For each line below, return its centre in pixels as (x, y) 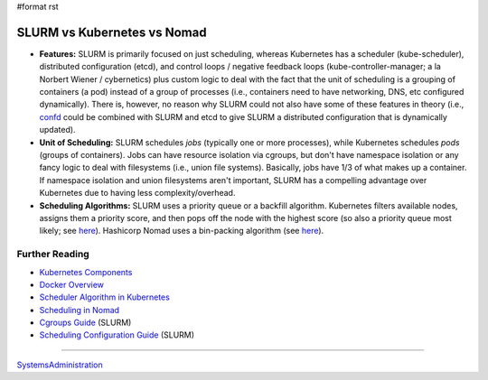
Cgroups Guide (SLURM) (85, 323)
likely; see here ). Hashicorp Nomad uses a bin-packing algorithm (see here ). (182, 231)
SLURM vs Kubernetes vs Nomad (112, 32)
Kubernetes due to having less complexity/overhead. (137, 193)
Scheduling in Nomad (80, 310)
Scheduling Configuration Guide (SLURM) (117, 335)
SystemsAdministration (60, 365)
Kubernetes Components (86, 272)
